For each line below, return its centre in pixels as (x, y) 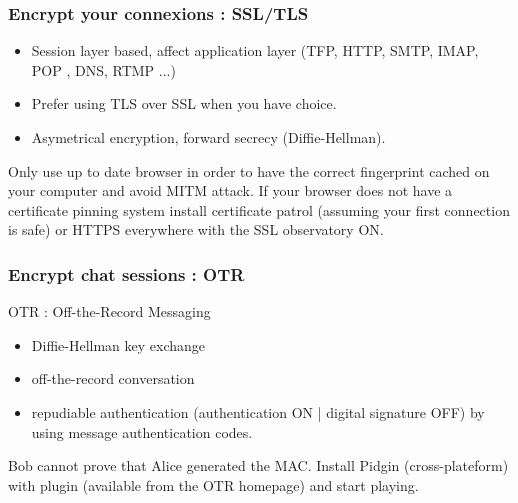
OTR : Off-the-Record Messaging (109, 311)
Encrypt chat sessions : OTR (126, 273)
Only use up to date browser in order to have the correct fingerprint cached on (249, 170)
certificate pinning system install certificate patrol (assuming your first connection (259, 209)
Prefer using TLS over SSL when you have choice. (184, 103)
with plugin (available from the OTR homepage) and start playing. (213, 484)
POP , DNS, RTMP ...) (103, 69)
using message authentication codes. (142, 431)
